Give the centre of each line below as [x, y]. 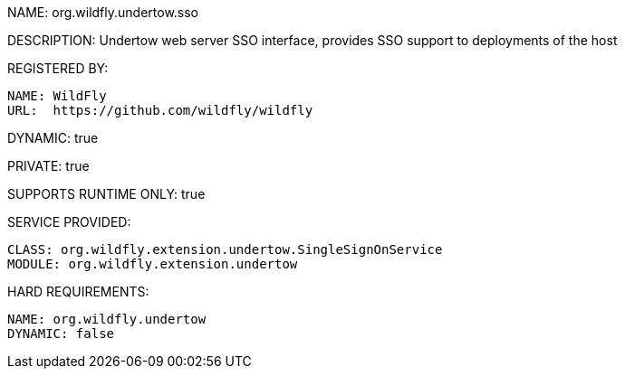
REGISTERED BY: [58, 68]
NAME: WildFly [57, 96]
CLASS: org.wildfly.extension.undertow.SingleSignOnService [225, 249]
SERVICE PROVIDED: [69, 222]
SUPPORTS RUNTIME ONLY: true [106, 194]
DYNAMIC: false [61, 334]
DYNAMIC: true [53, 138]
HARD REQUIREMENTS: [78, 291]
